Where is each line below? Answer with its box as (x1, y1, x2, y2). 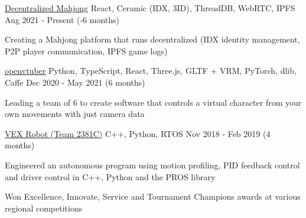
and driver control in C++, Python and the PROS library (5, 170, 216, 183)
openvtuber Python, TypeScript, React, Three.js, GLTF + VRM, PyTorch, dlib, (5, 64, 297, 77)
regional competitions (5, 201, 83, 214)
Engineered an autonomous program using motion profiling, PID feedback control (5, 158, 300, 171)
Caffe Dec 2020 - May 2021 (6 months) (5, 76, 145, 88)
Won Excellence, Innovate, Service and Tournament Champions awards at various (5, 190, 301, 203)
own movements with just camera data (5, 108, 145, 120)
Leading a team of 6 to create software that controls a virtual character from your (5, 96, 302, 108)
